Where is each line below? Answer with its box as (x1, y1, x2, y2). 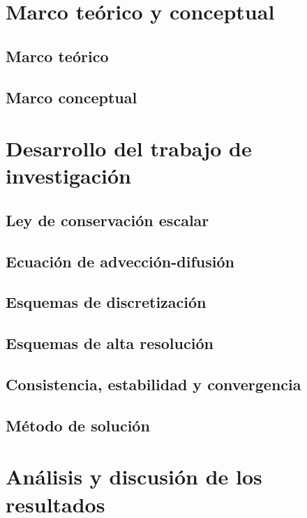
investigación (6, 161, 131, 190)
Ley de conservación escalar (6, 209, 209, 230)
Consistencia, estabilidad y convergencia (6, 373, 301, 395)
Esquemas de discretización (6, 291, 207, 313)
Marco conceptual (6, 86, 137, 108)
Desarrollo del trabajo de (6, 134, 252, 163)
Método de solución (6, 414, 150, 436)
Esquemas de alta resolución (6, 332, 214, 354)
